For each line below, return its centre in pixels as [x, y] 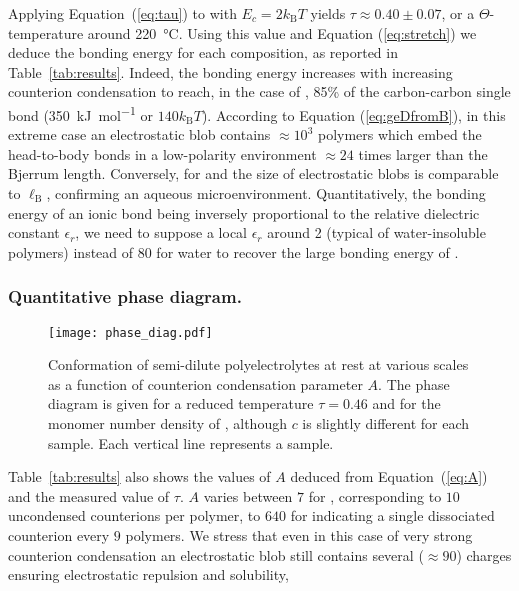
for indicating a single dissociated [392, 515]
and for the [406, 403]
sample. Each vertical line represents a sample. [191, 442]
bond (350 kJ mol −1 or [81, 113]
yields [328, 13]
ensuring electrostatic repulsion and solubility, [148, 574]
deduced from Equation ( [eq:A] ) [389, 476]
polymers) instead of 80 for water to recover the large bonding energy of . [233, 251]
